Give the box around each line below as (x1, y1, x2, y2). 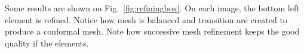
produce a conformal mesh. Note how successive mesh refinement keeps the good (5, 25, 300, 38)
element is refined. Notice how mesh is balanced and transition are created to (5, 13, 287, 26)
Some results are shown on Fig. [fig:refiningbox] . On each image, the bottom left (5, 2, 300, 14)
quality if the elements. (5, 36, 89, 49)
